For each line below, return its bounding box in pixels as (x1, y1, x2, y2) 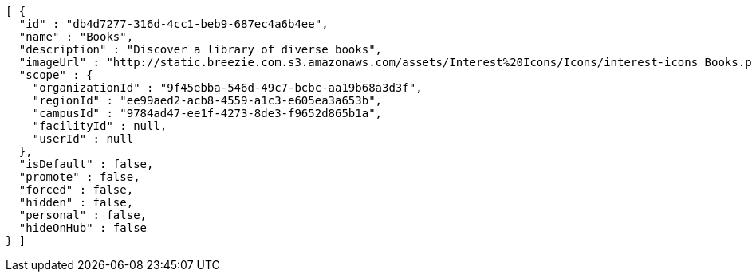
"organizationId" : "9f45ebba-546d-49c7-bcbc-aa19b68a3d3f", (32, 81, 423, 94)
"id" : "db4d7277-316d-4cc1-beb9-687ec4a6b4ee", (18, 18, 329, 30)
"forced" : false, (18, 183, 134, 196)
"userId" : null (32, 132, 134, 145)
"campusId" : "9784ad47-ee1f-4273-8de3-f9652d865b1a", (32, 107, 383, 119)
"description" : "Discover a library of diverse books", (18, 43, 383, 56)
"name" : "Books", (18, 30, 134, 43)
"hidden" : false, (18, 196, 134, 209)
